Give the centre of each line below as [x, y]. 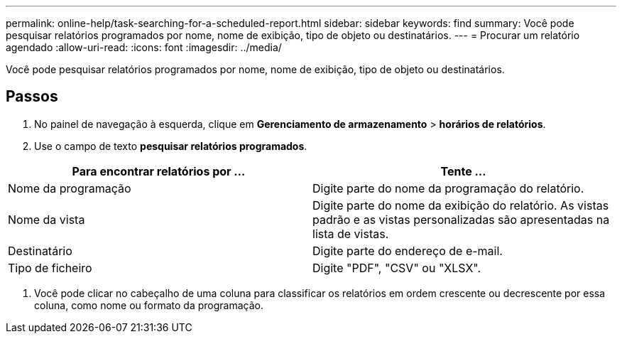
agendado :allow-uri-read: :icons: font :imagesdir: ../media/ [144, 47]
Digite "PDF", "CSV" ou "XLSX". [397, 268]
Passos [32, 97]
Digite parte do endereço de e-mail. [408, 251]
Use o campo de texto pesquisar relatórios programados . [171, 146]
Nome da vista [47, 219]
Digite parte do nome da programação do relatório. [448, 188]
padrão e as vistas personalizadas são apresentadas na [461, 219]
